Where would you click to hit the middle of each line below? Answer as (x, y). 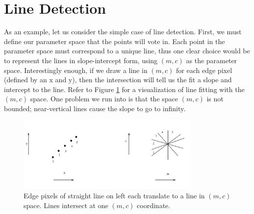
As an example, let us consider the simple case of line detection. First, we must (123, 32)
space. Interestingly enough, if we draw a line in (76, 70)
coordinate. (154, 205)
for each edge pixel (204, 70)
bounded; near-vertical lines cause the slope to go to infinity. (95, 108)
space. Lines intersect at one (66, 205)
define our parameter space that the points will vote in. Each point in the (114, 41)
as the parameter (212, 60)
